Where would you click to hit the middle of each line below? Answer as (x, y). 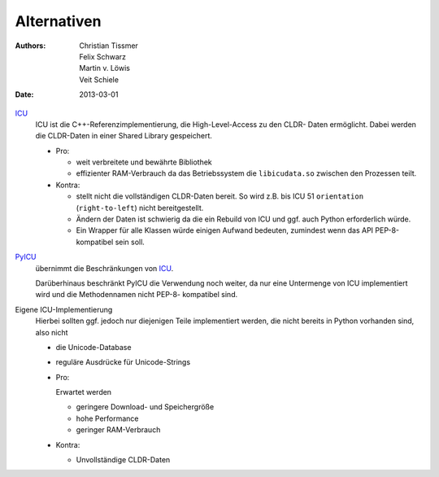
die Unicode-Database (93, 347)
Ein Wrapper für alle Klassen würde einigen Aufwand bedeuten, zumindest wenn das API (225, 230)
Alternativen (58, 21)
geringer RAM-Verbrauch (118, 430)
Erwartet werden (84, 392)
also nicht (52, 332)
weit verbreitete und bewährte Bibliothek (144, 162)
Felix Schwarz (102, 56)
